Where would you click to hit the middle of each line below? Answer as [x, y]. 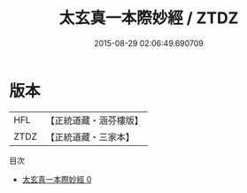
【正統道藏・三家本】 [90, 136]
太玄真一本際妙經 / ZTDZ [149, 18]
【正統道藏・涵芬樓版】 [95, 120]
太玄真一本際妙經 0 [57, 179]
